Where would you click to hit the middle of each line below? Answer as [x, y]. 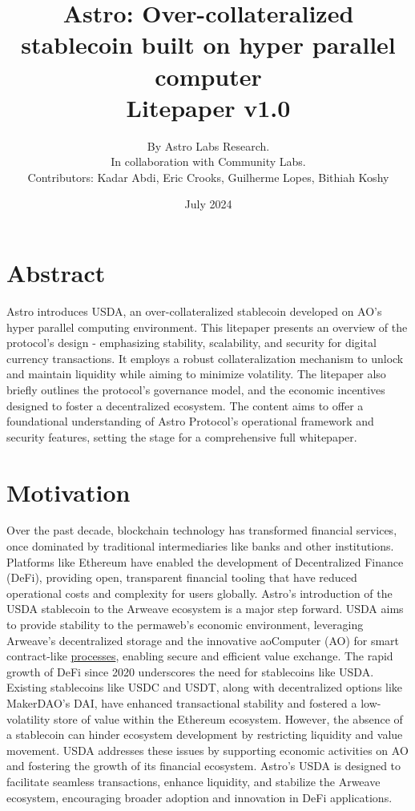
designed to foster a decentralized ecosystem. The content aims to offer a [185, 405]
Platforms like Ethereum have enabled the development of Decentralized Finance [205, 561]
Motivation [68, 492]
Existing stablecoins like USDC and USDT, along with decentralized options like [205, 687]
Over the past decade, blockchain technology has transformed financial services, [202, 530]
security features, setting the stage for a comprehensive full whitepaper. [182, 436]
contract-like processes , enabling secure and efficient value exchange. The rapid [200, 656]
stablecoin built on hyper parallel [208, 44]
